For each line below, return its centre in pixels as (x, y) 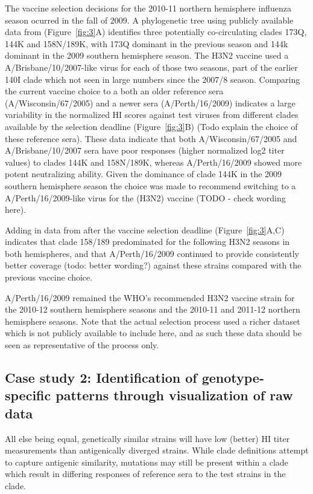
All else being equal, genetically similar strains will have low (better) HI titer (147, 438)
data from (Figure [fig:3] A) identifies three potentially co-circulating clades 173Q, (156, 32)
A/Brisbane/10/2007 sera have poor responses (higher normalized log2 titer (145, 150)
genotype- (233, 378)
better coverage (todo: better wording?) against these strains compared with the (153, 265)
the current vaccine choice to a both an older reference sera (114, 91)
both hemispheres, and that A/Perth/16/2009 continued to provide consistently (152, 253)
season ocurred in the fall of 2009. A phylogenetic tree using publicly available (149, 20)
